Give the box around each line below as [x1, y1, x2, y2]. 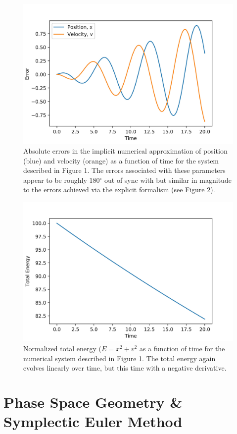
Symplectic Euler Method [3, 411, 183, 432]
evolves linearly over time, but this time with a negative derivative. [23, 363, 227, 373]
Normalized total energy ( [23, 343, 101, 353]
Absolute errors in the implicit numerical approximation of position [23, 145, 228, 156]
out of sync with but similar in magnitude [104, 174, 232, 185]
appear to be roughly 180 [23, 174, 100, 185]
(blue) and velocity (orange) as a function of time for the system [23, 155, 219, 165]
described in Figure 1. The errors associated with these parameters [23, 165, 226, 175]
